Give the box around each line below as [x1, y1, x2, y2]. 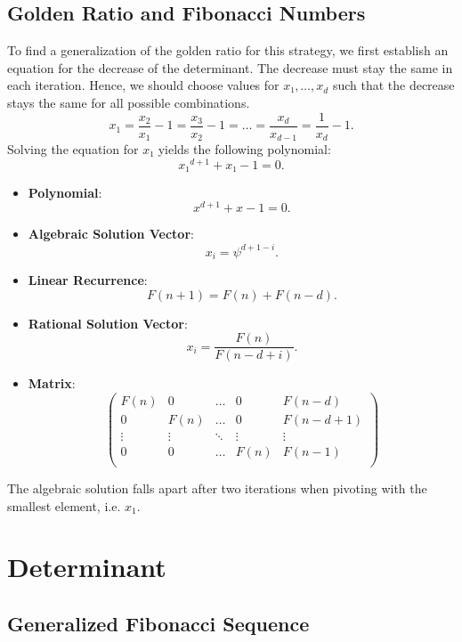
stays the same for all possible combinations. [7, 93, 250, 111]
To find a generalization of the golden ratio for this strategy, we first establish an [7, 41, 449, 60]
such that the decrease [332, 76, 455, 94]
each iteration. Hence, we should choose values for [7, 76, 280, 94]
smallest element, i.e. [7, 496, 121, 515]
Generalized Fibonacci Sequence [7, 610, 310, 637]
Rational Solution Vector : [28, 313, 188, 332]
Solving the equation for [7, 140, 139, 158]
